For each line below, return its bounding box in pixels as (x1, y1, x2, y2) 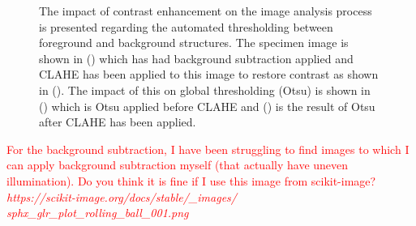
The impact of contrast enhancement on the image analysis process (39, 2, 372, 19)
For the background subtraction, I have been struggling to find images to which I (6, 140, 410, 157)
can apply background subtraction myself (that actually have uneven (6, 156, 349, 173)
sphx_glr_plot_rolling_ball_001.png (6, 204, 189, 221)
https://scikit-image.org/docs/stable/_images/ (6, 188, 237, 205)
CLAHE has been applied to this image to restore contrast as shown (39, 66, 379, 83)
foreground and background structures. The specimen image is (39, 34, 349, 51)
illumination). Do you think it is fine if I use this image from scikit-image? (6, 172, 376, 189)
